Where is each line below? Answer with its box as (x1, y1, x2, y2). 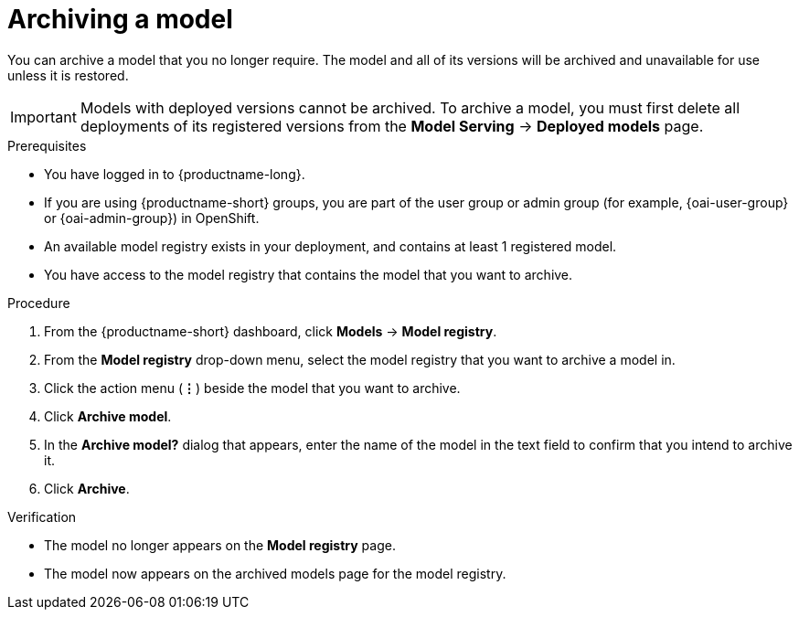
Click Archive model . (44, 408, 172, 424)
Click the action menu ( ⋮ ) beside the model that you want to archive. (44, 379, 461, 396)
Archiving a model (7, 4, 233, 35)
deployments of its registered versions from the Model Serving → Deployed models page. (80, 116, 704, 135)
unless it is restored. (7, 67, 129, 83)
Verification (7, 508, 77, 525)
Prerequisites (7, 137, 87, 154)
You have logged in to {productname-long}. (44, 165, 305, 182)
